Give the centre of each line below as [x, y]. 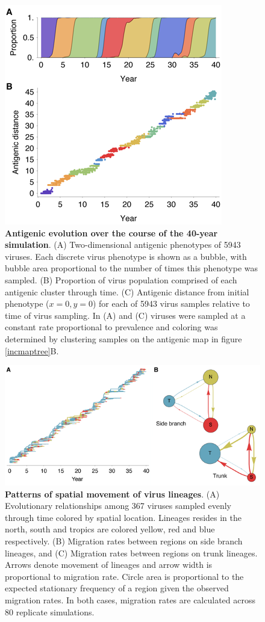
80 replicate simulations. [50, 611]
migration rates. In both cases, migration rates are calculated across [130, 600]
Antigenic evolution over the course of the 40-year [111, 232]
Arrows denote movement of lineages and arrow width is [109, 565]
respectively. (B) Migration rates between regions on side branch [124, 541]
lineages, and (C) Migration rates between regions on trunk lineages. [131, 553]
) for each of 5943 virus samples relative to [171, 303]
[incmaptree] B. [32, 350]
